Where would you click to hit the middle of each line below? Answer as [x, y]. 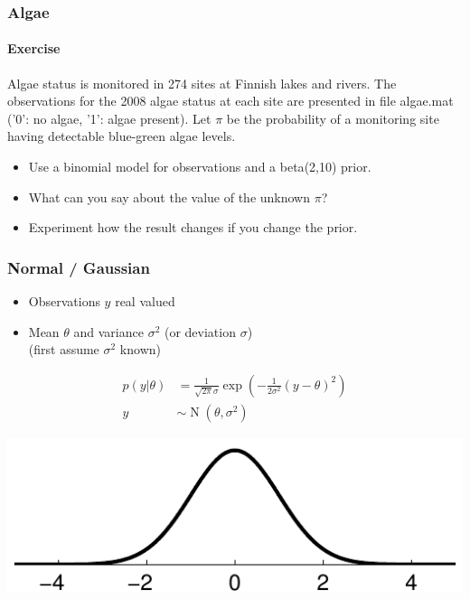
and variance [108, 331]
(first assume [64, 349]
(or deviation [200, 331]
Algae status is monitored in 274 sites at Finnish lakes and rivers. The [202, 83]
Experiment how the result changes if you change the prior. [193, 227]
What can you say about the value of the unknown [169, 197]
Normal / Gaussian [79, 267]
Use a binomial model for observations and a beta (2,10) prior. [200, 167]
